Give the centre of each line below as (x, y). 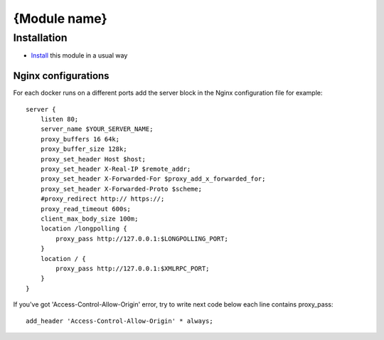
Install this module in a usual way (79, 55)
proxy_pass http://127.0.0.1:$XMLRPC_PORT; (133, 268)
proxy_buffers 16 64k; (80, 139)
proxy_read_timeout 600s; (86, 209)
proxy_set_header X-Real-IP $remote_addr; (116, 169)
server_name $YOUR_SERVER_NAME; (97, 129)
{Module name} (60, 18)
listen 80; (59, 119)
